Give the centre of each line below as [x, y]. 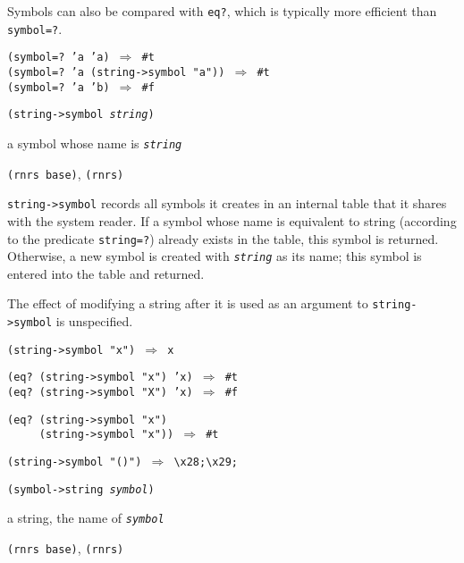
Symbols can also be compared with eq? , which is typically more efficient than [222, 11]
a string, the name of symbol [86, 518]
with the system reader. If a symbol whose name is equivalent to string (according [232, 220]
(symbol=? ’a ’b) [59, 87]
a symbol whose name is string [95, 143]
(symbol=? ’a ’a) [59, 58]
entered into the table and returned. [106, 273]
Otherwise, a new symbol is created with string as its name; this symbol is [215, 256]
